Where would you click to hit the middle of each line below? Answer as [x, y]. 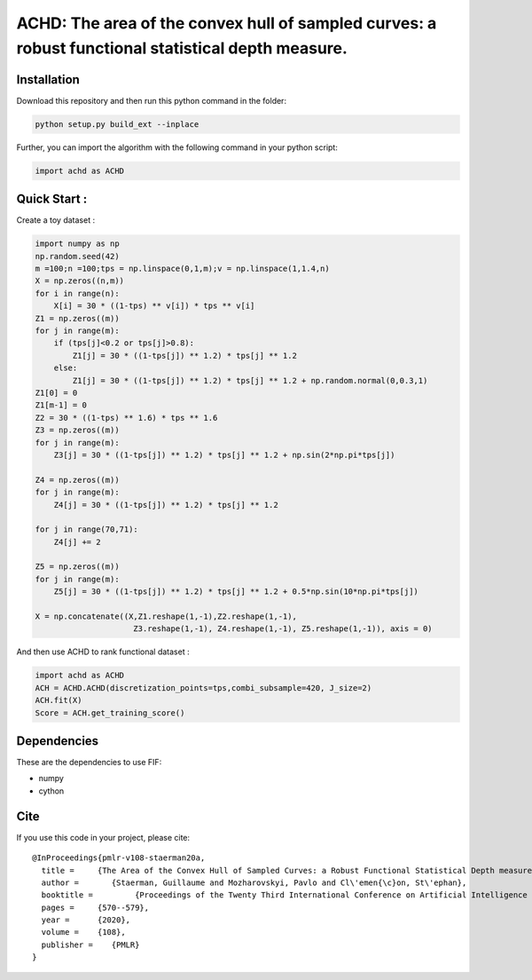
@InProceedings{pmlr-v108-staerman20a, [119, 858]
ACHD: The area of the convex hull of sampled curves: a [227, 23]
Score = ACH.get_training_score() [110, 713]
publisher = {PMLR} [90, 944]
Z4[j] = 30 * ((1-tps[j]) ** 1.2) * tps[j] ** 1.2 [166, 505]
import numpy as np [77, 244]
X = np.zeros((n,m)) [79, 281]
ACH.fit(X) [59, 700]
